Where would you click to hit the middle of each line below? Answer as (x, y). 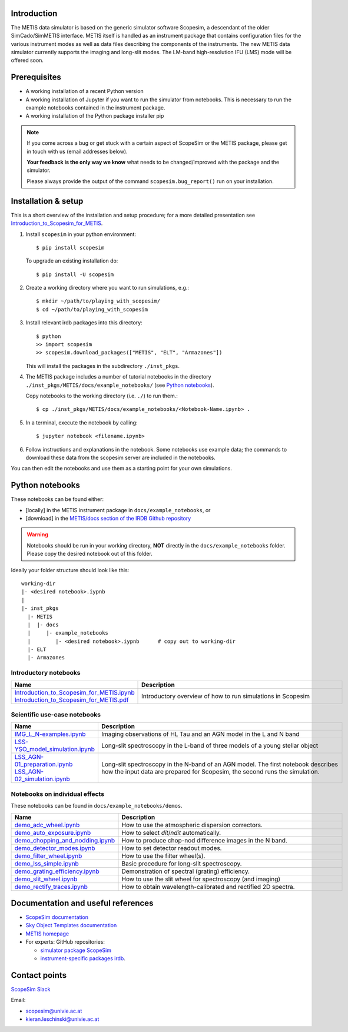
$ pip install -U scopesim (75, 274)
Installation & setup (47, 201)
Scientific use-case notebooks (56, 714)
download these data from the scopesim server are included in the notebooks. (121, 457)
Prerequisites (36, 77)
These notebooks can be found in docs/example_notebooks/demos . (97, 806)
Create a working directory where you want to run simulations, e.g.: (107, 288)
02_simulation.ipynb (42, 779)
